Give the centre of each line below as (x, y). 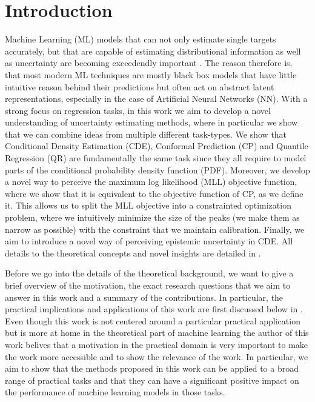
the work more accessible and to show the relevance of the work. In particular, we (157, 356)
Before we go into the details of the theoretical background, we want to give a (149, 273)
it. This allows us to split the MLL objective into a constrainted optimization (148, 205)
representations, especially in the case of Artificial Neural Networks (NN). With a (156, 99)
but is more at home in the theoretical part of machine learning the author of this (157, 333)
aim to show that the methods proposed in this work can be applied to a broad (152, 368)
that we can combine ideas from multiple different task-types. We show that (146, 134)
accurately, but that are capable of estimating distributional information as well (153, 51)
